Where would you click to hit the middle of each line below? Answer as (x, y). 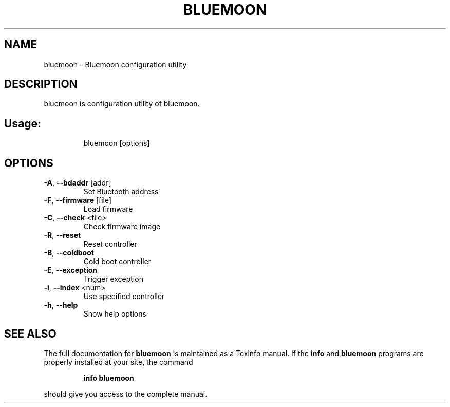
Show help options (115, 314)
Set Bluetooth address (121, 192)
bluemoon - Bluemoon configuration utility (115, 64)
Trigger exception (113, 279)
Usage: (23, 123)
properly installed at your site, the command (118, 362)
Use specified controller (124, 297)
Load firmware (108, 209)
